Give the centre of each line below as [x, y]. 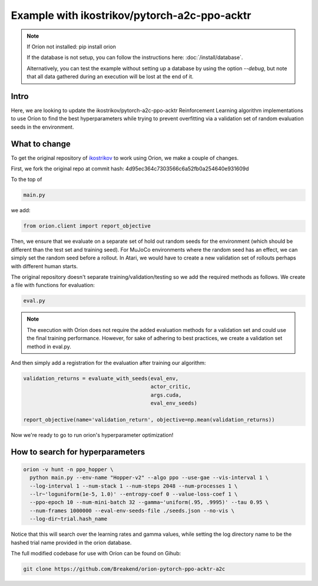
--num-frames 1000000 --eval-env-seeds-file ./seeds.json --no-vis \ [132, 511]
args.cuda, [166, 395]
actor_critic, [171, 387]
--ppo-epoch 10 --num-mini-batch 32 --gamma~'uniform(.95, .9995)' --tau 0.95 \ [149, 502]
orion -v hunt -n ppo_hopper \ [69, 469]
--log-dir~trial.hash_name [69, 519]
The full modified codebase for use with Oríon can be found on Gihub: [96, 553]
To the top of [26, 179]
